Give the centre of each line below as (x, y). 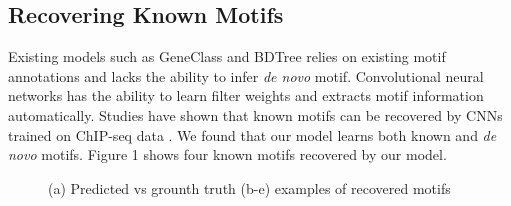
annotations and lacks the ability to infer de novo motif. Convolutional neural (246, 75)
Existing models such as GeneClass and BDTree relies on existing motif (227, 56)
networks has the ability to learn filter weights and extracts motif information (246, 95)
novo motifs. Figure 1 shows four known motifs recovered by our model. (227, 154)
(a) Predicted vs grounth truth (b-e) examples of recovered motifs (249, 187)
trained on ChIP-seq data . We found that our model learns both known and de (252, 134)
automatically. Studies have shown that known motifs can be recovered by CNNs (255, 114)
